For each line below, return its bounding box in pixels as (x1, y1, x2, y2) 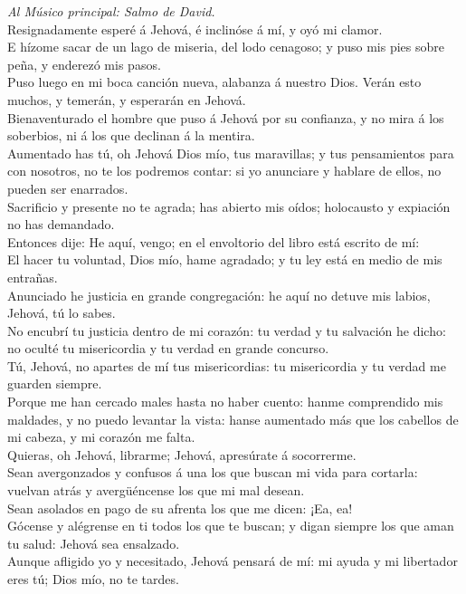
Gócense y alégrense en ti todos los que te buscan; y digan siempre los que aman (7, 516, 454, 535)
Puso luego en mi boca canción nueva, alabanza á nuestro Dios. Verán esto (7, 72, 422, 91)
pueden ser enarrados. (7, 178, 128, 197)
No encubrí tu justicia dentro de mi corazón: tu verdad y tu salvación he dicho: (7, 321, 446, 340)
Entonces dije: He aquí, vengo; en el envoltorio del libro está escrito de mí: (7, 232, 420, 251)
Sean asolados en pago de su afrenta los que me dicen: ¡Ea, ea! (7, 498, 353, 517)
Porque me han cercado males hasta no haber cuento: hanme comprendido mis (7, 392, 443, 411)
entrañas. (7, 267, 58, 286)
